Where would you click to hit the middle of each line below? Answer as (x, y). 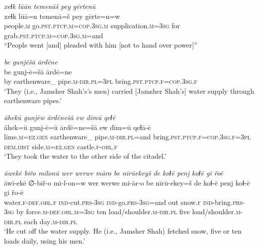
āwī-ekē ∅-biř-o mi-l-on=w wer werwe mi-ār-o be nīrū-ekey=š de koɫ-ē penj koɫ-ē (127, 182)
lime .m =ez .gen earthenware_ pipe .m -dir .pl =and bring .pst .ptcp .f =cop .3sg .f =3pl (128, 137)
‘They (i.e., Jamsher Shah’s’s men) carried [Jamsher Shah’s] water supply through (129, 91)
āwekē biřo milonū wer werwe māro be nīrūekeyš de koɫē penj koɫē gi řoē (114, 172)
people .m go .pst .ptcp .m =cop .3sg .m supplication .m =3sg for (92, 26)
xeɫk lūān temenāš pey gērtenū (50, 6)
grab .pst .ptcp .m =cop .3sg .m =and (54, 35)
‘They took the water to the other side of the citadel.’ (85, 156)
